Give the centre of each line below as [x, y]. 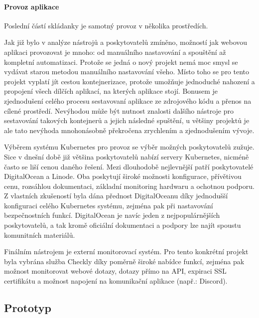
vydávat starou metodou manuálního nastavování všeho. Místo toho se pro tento [127, 72]
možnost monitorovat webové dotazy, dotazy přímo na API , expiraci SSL [115, 271]
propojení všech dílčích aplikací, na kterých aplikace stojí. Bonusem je [111, 91]
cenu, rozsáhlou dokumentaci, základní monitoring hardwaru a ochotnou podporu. [129, 186]
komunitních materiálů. [40, 235]
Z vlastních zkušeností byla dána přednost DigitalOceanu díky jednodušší [116, 196]
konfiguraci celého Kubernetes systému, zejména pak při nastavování [109, 205]
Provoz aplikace [32, 6]
